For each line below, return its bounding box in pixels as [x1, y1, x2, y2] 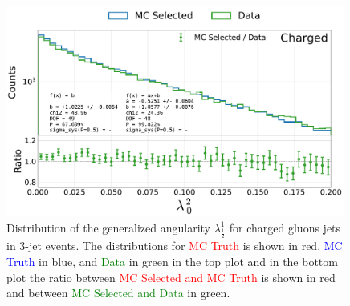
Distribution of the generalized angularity [6, 219, 210, 236]
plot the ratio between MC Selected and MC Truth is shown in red [6, 268, 336, 285]
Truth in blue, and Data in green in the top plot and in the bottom [6, 253, 338, 270]
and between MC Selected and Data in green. [6, 284, 230, 301]
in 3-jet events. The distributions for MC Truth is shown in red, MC [6, 237, 343, 254]
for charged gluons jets [229, 219, 341, 236]
